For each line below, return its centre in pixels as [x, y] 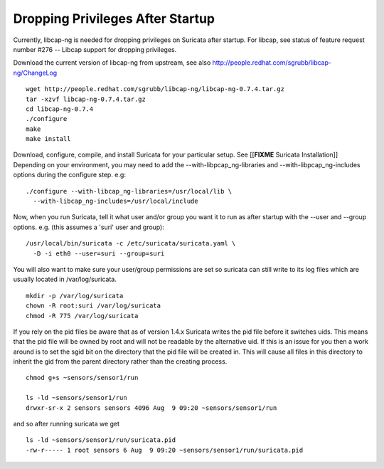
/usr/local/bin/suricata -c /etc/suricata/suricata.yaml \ [131, 243]
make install [48, 139]
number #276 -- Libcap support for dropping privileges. [95, 49]
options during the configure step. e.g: [69, 175]
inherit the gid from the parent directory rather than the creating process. [120, 362]
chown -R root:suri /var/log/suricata [94, 306]
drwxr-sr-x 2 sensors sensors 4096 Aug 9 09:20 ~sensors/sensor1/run [151, 408]
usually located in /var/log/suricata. [65, 279]
